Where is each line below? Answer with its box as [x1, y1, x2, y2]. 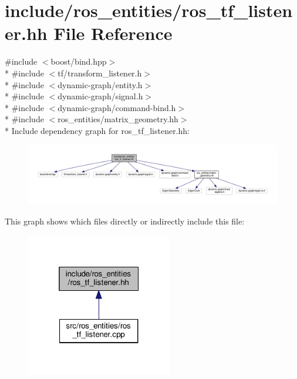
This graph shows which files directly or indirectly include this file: [5, 214, 245, 227]
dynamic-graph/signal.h [58, 90, 143, 102]
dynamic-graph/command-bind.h [58, 101, 176, 113]
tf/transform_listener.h [58, 66, 142, 79]
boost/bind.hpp [50, 55, 107, 68]
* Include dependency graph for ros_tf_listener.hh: [5, 124, 190, 136]
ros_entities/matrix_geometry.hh [58, 113, 178, 125]
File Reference [53, 21, 173, 45]
